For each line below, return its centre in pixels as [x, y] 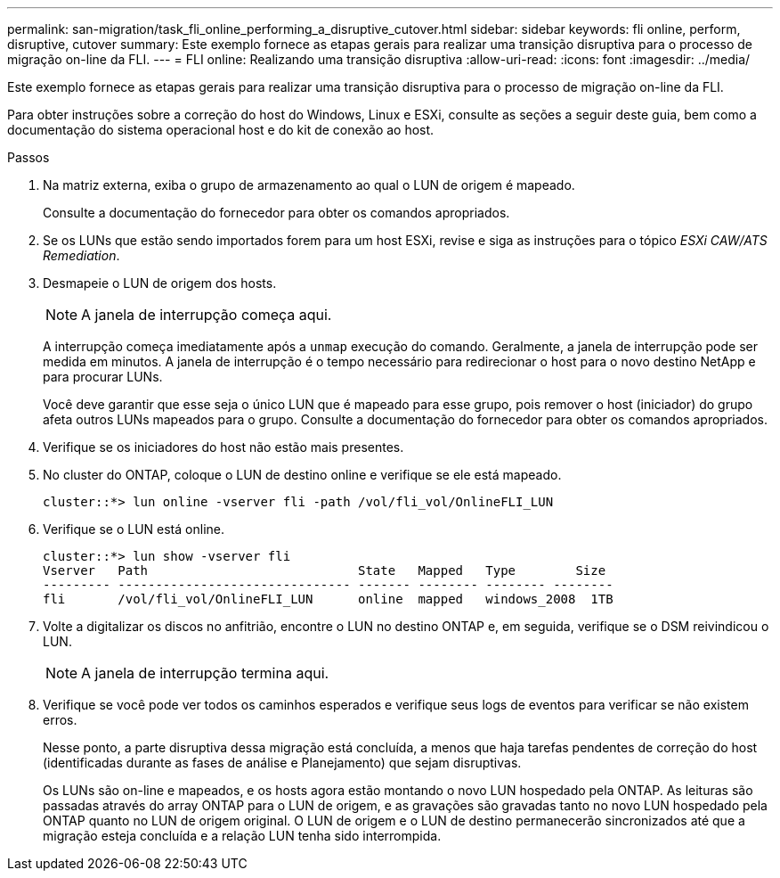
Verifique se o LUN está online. [134, 529]
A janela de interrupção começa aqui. [207, 315]
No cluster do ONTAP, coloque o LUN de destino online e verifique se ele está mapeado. [302, 475]
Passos [28, 157]
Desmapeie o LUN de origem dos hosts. [160, 283]
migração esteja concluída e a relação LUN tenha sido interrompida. [242, 836]
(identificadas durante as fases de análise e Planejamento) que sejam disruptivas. [282, 763]
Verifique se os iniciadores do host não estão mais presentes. [223, 447]
